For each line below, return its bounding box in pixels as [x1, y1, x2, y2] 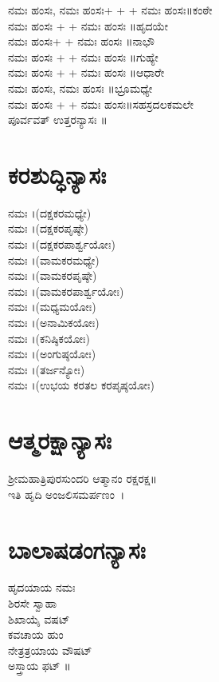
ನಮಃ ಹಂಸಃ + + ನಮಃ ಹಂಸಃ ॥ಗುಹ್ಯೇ [8, 48, 158, 65]
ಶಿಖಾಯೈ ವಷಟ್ [8, 610, 70, 627]
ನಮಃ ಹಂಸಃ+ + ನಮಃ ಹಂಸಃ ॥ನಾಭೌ [8, 33, 154, 50]
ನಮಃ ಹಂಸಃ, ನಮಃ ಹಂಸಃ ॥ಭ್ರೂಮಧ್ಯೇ [8, 79, 153, 96]
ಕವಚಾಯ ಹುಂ [8, 626, 64, 643]
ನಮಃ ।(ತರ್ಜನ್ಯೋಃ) [8, 361, 85, 377]
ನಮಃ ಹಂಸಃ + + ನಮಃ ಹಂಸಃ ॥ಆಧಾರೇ [8, 64, 165, 81]
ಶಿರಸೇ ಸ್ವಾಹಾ [8, 595, 57, 612]
